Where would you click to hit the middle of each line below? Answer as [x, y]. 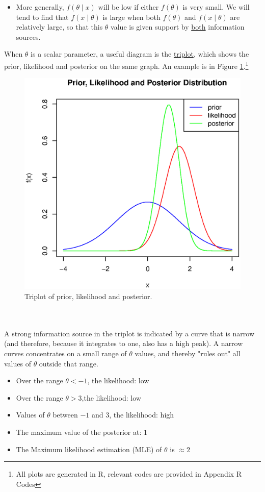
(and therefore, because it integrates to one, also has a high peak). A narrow [124, 343]
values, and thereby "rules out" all [188, 353]
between [65, 415]
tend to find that [42, 17]
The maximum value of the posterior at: [79, 432]
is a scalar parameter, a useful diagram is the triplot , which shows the [140, 54]
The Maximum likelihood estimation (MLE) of [89, 449]
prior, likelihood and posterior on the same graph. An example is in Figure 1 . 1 [126, 65]
